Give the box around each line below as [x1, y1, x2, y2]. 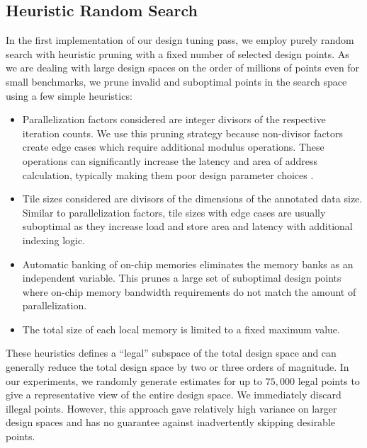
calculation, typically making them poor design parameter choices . [22, 167, 314, 182]
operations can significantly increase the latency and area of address [22, 153, 318, 168]
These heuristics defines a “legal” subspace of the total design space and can [6, 345, 337, 360]
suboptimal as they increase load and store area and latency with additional [22, 219, 353, 234]
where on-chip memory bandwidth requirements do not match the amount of [22, 284, 356, 299]
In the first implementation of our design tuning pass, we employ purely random [6, 33, 354, 47]
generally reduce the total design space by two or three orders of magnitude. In [6, 360, 349, 374]
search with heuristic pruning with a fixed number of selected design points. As [6, 46, 349, 61]
